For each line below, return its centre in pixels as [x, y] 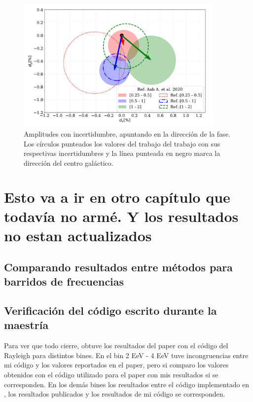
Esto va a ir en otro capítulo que [117, 197]
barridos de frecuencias [64, 281]
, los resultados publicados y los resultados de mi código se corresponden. [115, 394]
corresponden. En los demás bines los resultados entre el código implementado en [127, 384]
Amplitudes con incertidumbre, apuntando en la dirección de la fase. [127, 134]
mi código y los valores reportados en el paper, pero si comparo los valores [116, 365]
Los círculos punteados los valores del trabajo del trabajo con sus [122, 143]
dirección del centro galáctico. [69, 163]
